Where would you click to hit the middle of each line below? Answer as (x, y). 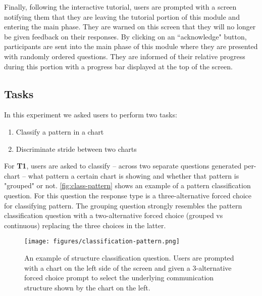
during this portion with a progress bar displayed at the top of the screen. (118, 66)
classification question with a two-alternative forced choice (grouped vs (114, 215)
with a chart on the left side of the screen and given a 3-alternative (128, 267)
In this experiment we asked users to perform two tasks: (91, 115)
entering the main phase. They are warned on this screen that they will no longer (130, 27)
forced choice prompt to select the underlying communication (119, 278)
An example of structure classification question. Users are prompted (129, 257)
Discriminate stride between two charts (76, 149)
